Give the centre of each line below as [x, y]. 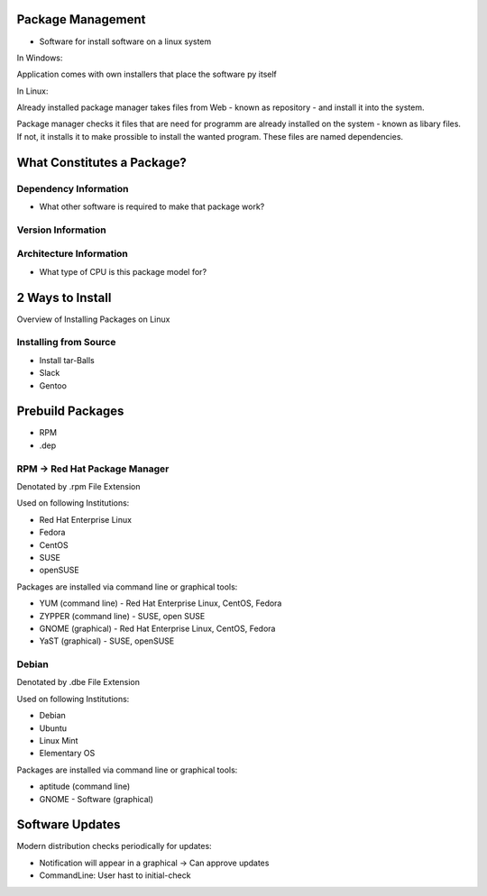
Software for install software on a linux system [125, 41]
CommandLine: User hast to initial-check [115, 875]
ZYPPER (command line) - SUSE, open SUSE [122, 616]
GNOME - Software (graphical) [96, 799]
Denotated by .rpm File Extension [78, 486]
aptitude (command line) [85, 786]
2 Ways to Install [64, 297]
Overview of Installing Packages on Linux [93, 319]
